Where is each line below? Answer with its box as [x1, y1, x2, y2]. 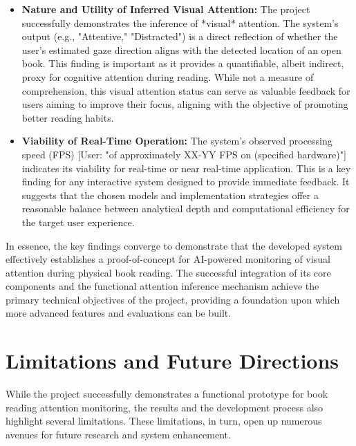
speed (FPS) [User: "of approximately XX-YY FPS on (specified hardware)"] [21, 147, 346, 161]
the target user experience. [21, 214, 135, 229]
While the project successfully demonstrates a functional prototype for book [6, 387, 328, 401]
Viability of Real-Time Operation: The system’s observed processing [21, 133, 332, 148]
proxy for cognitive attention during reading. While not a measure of [21, 69, 314, 84]
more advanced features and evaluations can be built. [6, 306, 232, 320]
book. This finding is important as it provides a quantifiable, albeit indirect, [21, 56, 344, 71]
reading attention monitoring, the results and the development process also [6, 400, 324, 414]
